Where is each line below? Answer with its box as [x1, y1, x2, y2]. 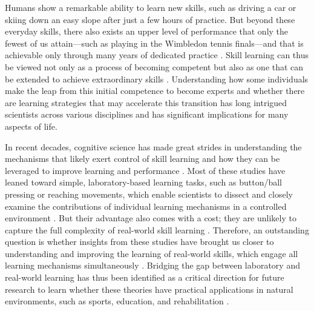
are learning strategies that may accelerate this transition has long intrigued [5, 96, 287, 109]
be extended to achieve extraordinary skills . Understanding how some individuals [5, 72, 309, 85]
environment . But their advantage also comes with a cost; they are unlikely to [5, 212, 296, 224]
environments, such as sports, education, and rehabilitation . [5, 295, 229, 307]
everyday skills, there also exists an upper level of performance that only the [5, 25, 289, 38]
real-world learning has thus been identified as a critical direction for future [5, 271, 284, 284]
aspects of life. [5, 119, 57, 132]
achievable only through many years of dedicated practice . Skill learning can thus [5, 48, 309, 61]
